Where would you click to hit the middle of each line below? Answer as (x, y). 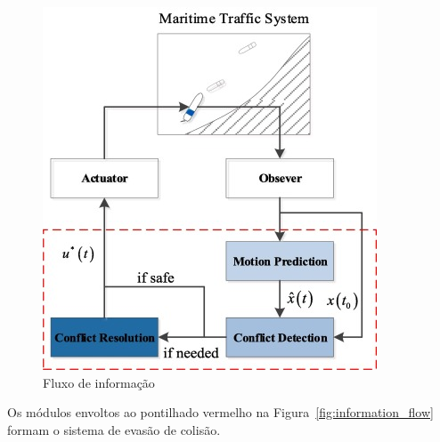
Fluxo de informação (99, 382)
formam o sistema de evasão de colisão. (114, 429)
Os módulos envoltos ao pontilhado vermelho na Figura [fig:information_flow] (220, 412)
